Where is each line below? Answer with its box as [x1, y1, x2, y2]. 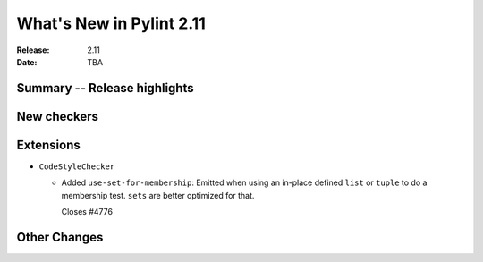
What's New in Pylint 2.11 [16, 13, 206, 33]
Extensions [16, 137, 80, 152]
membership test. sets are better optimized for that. [61, 190, 255, 200]
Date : [16, 56, 38, 67]
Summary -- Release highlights [16, 80, 194, 96]
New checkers [16, 108, 98, 124]
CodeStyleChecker [38, 161, 115, 172]
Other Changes [16, 229, 104, 245]
